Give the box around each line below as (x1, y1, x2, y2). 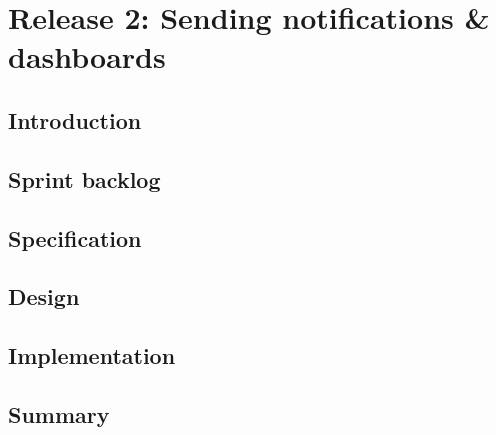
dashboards (8, 36, 166, 77)
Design (8, 281, 80, 312)
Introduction (8, 104, 142, 135)
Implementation (8, 340, 176, 371)
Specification (8, 222, 142, 253)
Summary (8, 398, 110, 429)
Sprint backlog (8, 163, 161, 194)
